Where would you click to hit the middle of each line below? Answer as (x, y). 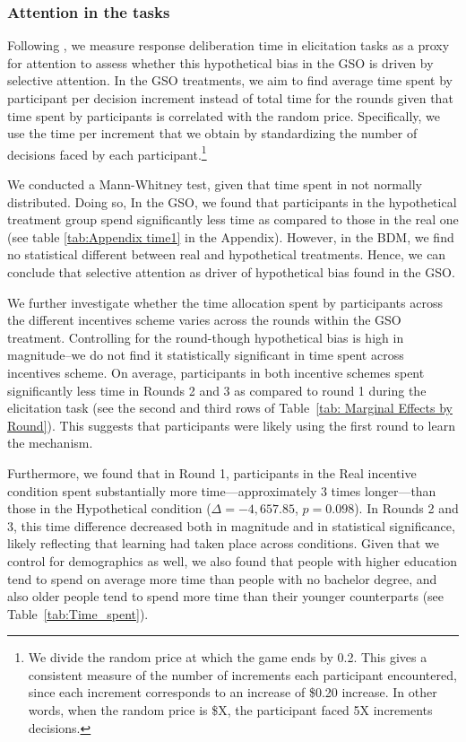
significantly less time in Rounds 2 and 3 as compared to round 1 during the (217, 390)
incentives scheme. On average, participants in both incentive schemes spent (216, 372)
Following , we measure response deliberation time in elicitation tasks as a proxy (229, 45)
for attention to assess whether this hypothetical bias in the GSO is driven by (220, 62)
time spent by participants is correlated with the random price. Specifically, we (224, 115)
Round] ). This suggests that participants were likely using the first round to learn (231, 425)
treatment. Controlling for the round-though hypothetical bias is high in (206, 337)
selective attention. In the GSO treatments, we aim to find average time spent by (230, 80)
